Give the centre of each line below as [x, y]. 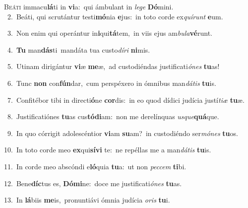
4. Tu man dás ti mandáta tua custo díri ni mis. [79, 49]
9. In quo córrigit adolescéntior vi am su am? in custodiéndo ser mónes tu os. [123, 133]
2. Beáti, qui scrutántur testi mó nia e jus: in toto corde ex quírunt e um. [115, 16]
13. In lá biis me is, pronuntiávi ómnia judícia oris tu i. [87, 200]
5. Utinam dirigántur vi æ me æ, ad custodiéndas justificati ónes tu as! [113, 66]
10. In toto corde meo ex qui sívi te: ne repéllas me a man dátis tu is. [108, 150]
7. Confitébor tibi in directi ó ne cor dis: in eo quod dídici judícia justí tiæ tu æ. [126, 100]
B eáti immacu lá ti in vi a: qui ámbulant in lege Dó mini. [89, 6]
